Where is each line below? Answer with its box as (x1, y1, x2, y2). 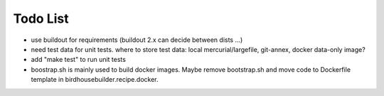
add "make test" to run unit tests (31, 55, 126, 64)
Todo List (13, 11, 69, 26)
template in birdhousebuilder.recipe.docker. (31, 75, 159, 84)
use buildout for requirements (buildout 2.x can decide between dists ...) (31, 36, 243, 44)
